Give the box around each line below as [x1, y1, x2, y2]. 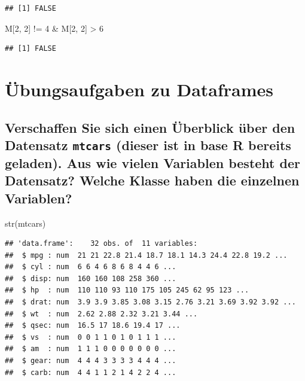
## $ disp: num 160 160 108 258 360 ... [5, 274, 176, 283]
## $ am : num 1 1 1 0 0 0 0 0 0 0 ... [5, 345, 176, 353]
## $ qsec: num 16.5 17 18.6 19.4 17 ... [5, 321, 181, 330]
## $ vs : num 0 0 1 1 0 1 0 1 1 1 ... [5, 333, 176, 342]
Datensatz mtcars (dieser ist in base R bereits [5, 135, 291, 154]
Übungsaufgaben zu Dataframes [5, 77, 274, 101]
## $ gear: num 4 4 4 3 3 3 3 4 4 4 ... [5, 356, 176, 365]
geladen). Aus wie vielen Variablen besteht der [5, 153, 300, 172]
